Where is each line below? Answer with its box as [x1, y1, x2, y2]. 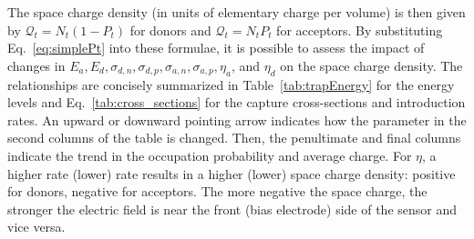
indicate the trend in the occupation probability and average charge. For [7, 145, 412, 164]
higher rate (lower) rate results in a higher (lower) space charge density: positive [7, 164, 456, 183]
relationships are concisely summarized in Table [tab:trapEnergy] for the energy [7, 75, 455, 94]
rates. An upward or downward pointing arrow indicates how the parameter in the [7, 110, 467, 129]
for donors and [129, 20, 211, 39]
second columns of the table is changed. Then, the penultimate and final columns [7, 128, 461, 147]
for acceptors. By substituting [276, 20, 443, 39]
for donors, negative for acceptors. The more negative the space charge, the [7, 182, 428, 201]
